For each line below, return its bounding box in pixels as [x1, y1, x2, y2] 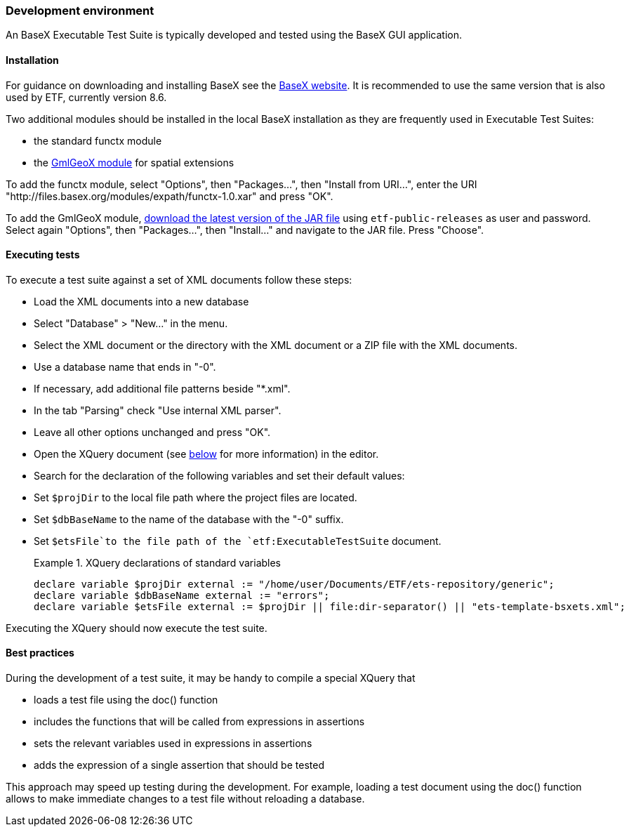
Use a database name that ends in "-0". [34, 360, 216, 373]
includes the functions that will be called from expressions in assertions [34, 715, 365, 728]
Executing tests [6, 249, 80, 261]
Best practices [6, 647, 74, 659]
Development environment [6, 4, 154, 18]
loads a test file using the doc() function [34, 694, 218, 706]
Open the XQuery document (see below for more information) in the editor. [34, 447, 379, 460]
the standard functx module [34, 134, 162, 147]
